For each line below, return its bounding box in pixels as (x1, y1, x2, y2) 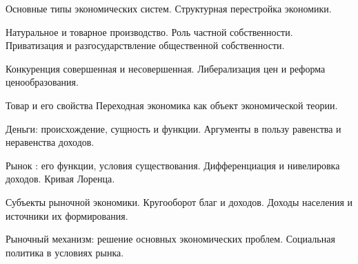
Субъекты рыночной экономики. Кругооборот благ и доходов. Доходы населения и (6, 194, 353, 209)
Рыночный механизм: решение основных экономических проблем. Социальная (6, 232, 335, 246)
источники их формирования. (6, 208, 128, 223)
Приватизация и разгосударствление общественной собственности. (6, 38, 285, 53)
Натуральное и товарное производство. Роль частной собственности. (6, 24, 293, 39)
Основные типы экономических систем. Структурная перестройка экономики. (6, 1, 332, 15)
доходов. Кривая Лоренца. (6, 171, 115, 186)
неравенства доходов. (6, 135, 95, 149)
